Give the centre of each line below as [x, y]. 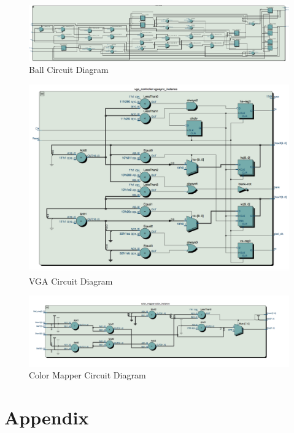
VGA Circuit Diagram [71, 281]
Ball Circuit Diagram [69, 70]
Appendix [47, 417]
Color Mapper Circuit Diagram [87, 375]
